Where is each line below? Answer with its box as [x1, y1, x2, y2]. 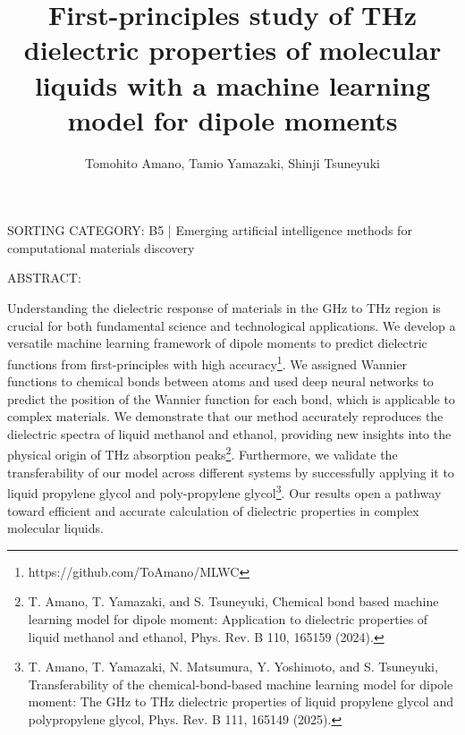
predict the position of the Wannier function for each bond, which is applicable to [7, 389, 455, 408]
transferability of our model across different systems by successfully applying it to [7, 462, 454, 481]
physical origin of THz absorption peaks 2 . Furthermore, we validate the [7, 443, 398, 464]
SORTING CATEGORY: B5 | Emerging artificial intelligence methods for [7, 221, 412, 240]
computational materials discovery [7, 238, 195, 257]
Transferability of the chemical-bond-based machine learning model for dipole [28, 674, 453, 693]
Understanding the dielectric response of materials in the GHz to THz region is [7, 299, 441, 317]
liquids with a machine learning [34, 66, 431, 103]
